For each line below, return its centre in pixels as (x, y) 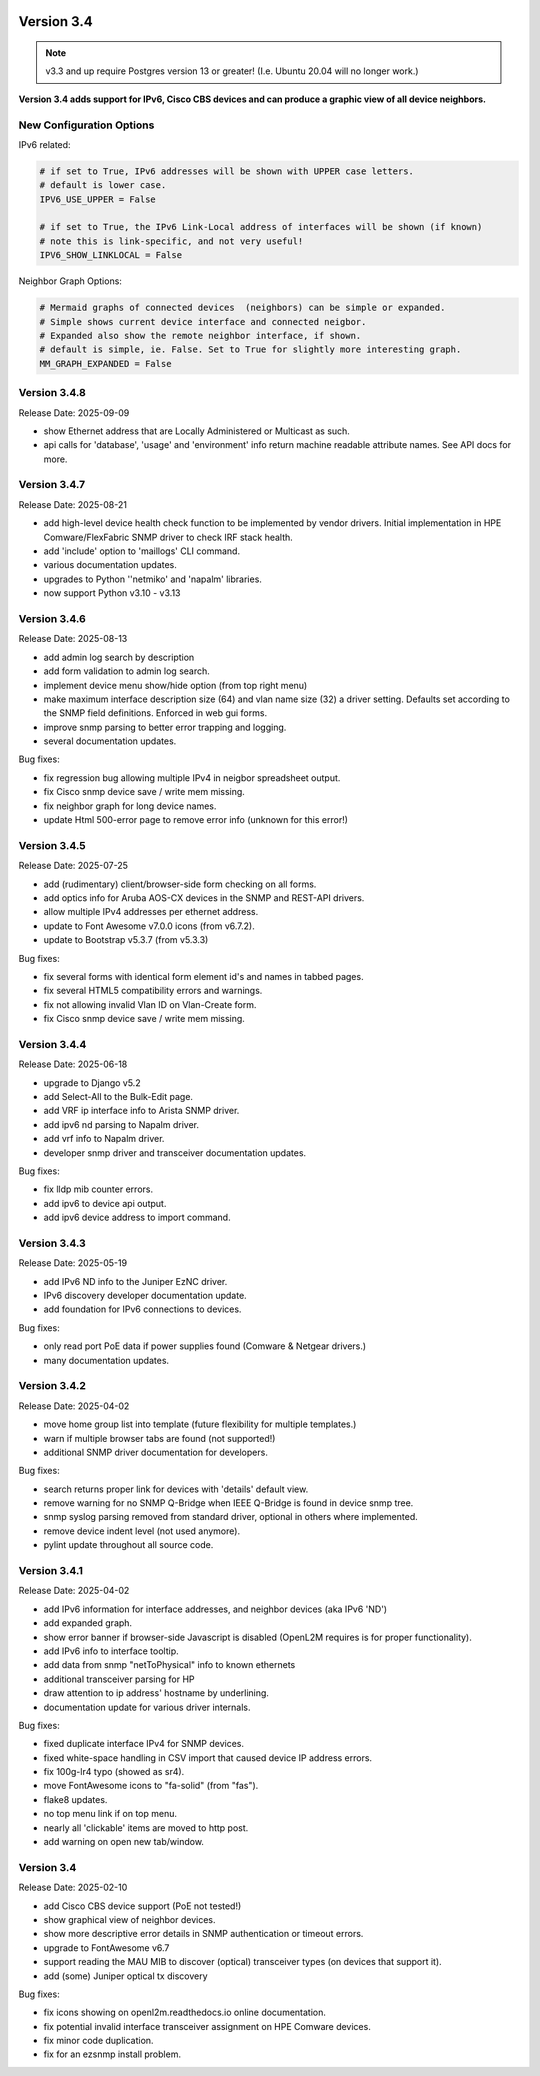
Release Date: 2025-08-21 (72, 504)
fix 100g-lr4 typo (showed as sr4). (114, 1772)
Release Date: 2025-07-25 (73, 866)
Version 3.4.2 (52, 1386)
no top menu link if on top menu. (110, 1814)
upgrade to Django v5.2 (92, 1082)
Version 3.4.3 (52, 1243)
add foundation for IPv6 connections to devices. (142, 1309)
